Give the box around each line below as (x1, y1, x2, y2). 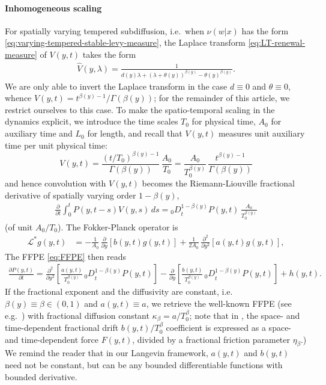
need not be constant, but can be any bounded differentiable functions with (5, 359, 283, 371)
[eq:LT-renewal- (248, 36, 306, 49)
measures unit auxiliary (218, 127, 305, 140)
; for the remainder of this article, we (154, 91, 290, 104)
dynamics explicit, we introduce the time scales (5, 115, 178, 128)
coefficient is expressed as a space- (166, 321, 292, 334)
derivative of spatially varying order (5, 188, 136, 201)
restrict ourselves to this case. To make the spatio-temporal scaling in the (5, 103, 275, 115)
